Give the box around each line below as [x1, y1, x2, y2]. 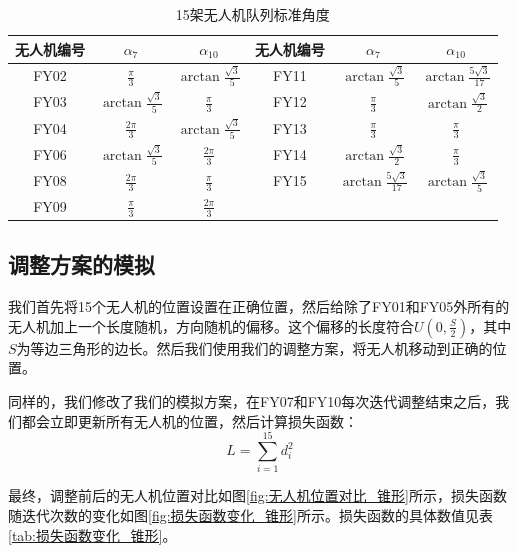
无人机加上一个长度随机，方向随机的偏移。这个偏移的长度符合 [8, 315, 414, 336]
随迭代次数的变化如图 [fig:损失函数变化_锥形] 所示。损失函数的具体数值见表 [8, 504, 493, 525]
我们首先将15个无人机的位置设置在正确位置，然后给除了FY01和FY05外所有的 [8, 296, 510, 317]
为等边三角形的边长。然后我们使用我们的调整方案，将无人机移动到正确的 [16, 337, 493, 358]
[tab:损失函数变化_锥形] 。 [8, 524, 177, 545]
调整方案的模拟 [8, 249, 155, 280]
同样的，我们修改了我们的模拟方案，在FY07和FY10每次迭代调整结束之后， [8, 391, 496, 412]
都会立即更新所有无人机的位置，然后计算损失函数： [21, 410, 358, 431]
